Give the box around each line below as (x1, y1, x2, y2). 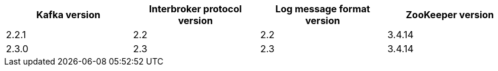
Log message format (275, 3, 371, 15)
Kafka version (36, 9, 101, 21)
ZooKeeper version (406, 9, 494, 21)
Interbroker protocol (149, 3, 242, 15)
